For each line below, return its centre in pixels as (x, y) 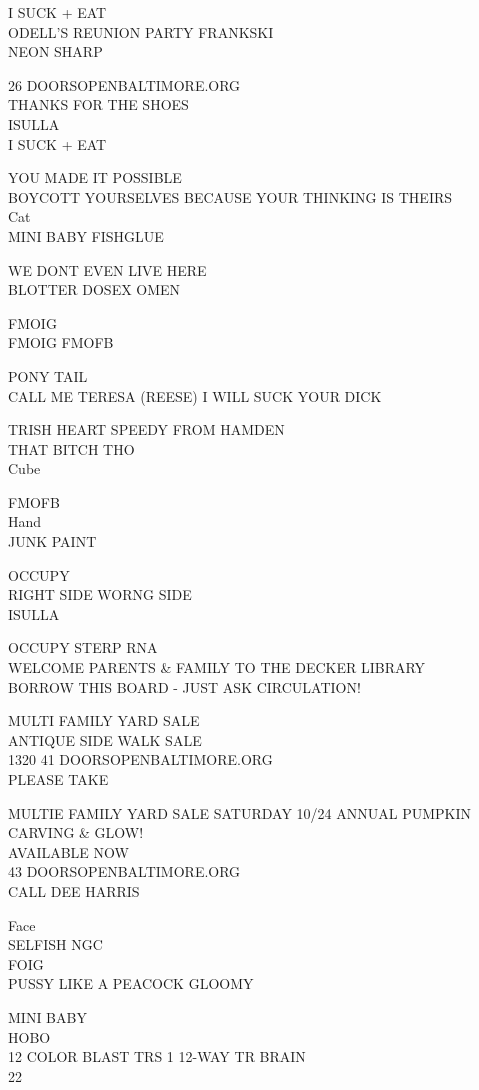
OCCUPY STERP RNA (83, 647)
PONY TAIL (48, 375)
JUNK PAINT (52, 541)
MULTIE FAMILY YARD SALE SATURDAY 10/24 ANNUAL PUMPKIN (240, 812)
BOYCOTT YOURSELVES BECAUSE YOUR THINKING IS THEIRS (230, 196)
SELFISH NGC (55, 944)
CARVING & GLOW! (76, 832)
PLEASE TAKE (58, 779)
